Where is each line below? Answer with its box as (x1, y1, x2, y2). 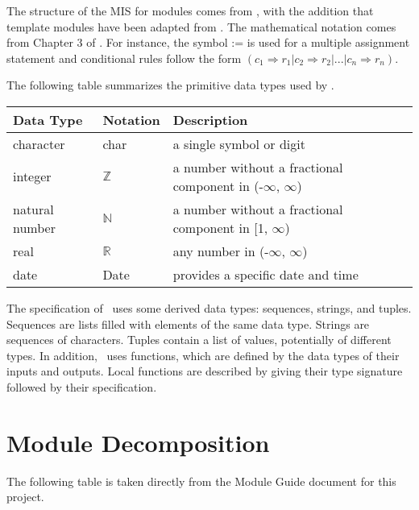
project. (6, 488, 44, 505)
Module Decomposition (6, 425, 270, 458)
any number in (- (172, 241, 269, 260)
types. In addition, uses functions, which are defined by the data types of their (6, 346, 400, 363)
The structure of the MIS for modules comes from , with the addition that (6, 2, 374, 19)
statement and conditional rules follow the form (6, 49, 242, 66)
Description (172, 110, 248, 129)
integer (13, 167, 52, 186)
